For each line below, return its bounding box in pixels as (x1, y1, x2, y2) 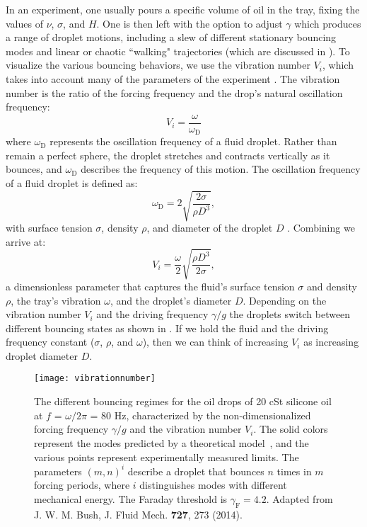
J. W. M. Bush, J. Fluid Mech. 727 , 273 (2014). (34, 506, 243, 521)
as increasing (303, 334, 359, 349)
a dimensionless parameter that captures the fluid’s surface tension (6, 278, 295, 293)
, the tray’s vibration (11, 293, 101, 307)
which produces (294, 16, 361, 30)
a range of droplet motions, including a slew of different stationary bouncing (6, 30, 337, 45)
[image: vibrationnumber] (34, 373, 156, 384)
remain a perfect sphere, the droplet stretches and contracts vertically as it (6, 147, 330, 162)
